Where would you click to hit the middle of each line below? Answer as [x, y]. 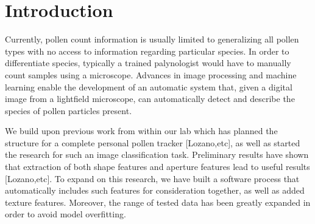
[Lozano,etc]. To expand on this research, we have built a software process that [152, 178]
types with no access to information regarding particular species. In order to [147, 51]
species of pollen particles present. [69, 110]
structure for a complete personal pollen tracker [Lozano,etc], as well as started [153, 142]
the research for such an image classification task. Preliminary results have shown [157, 154]
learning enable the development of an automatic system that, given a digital [149, 87]
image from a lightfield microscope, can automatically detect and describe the [150, 99]
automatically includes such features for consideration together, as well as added [155, 190]
